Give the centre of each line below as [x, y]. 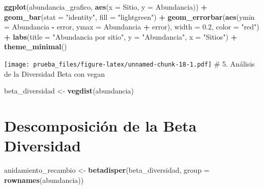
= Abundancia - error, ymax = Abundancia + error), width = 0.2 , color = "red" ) [132, 27]
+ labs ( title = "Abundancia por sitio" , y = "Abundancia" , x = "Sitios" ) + [121, 36]
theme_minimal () [36, 46]
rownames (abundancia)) [44, 180]
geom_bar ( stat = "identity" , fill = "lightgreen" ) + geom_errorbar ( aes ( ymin [129, 17]
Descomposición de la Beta [100, 125]
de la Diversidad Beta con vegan [55, 73]
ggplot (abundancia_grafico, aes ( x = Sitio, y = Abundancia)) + [106, 7]
